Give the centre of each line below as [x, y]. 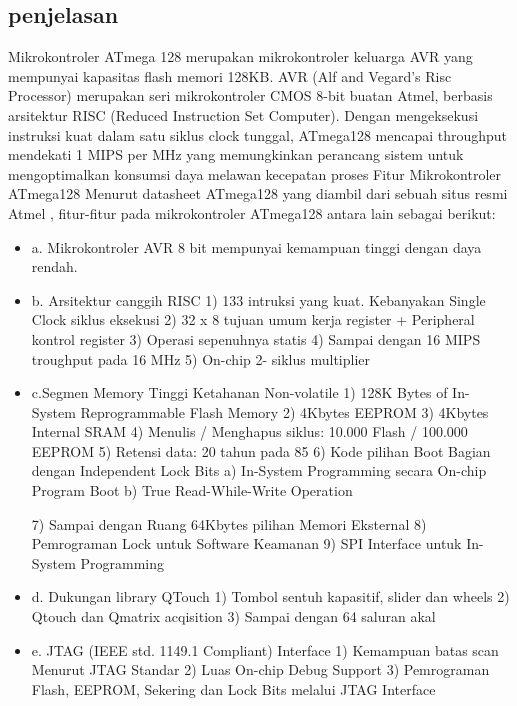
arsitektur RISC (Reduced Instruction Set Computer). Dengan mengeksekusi [243, 114]
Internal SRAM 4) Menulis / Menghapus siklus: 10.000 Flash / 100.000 [249, 431]
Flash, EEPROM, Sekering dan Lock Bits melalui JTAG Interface [233, 688]
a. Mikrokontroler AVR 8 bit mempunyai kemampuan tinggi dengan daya [256, 246]
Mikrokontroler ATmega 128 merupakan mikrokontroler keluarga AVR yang [240, 56]
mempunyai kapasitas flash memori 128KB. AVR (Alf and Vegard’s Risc [230, 75]
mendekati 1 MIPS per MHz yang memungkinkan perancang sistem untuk [236, 154]
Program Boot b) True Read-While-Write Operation [192, 490]
